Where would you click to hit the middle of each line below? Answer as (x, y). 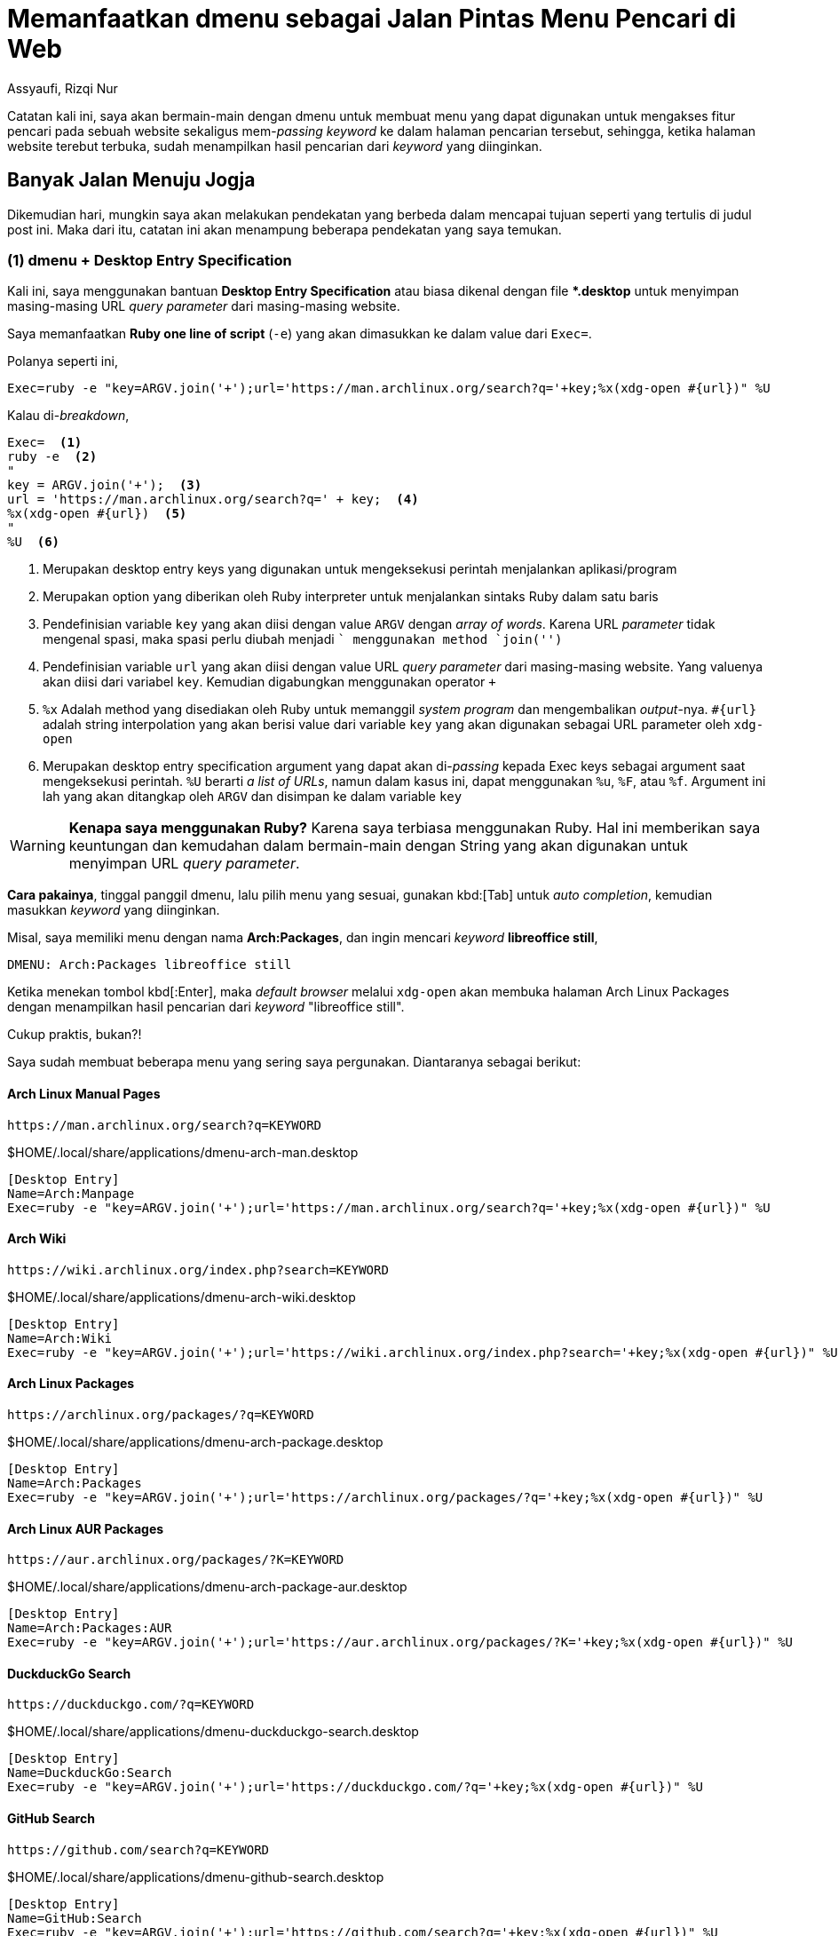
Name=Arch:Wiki (60, 1338)
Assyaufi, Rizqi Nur (63, 88)
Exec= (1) (45, 443)
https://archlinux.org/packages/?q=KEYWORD (161, 1415)
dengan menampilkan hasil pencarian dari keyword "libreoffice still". (206, 1007)
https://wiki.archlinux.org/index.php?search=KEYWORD (198, 1270)
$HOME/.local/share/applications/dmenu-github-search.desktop (196, 1876)
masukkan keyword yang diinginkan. (114, 910)
